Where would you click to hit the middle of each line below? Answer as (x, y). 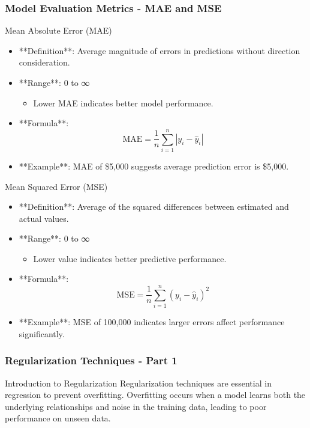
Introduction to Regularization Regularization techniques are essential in (138, 383)
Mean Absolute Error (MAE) (58, 30)
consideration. (44, 62)
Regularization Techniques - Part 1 (91, 360)
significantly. (42, 333)
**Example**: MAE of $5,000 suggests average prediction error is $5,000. (154, 166)
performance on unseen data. (58, 418)
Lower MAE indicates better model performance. (123, 102)
